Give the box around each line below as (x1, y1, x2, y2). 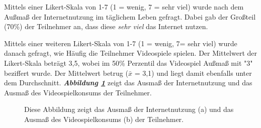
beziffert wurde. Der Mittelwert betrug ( (4, 67, 128, 78)
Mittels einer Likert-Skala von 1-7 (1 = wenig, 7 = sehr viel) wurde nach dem (4, 2, 244, 12)
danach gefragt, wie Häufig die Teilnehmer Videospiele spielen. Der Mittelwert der (4, 48, 257, 58)
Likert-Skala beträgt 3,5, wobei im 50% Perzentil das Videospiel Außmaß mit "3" (4, 57, 253, 68)
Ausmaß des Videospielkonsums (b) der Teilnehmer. (24, 113, 184, 124)
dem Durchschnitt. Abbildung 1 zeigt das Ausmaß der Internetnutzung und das (4, 77, 252, 88)
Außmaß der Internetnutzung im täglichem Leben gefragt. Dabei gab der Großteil (4, 11, 256, 22)
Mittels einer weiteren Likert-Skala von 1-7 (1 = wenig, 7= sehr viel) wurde (4, 38, 237, 48)
